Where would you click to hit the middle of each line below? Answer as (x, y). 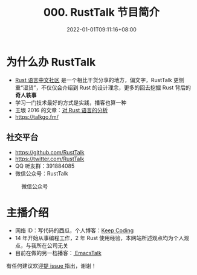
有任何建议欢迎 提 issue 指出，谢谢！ (51, 266)
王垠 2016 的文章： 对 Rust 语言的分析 (61, 110)
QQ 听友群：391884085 (45, 166)
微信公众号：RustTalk (41, 173)
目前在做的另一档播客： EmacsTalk (58, 253)
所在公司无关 (52, 245)
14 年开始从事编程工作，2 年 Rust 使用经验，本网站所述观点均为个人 (99, 238)
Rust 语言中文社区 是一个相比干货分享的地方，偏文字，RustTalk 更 (97, 80)
